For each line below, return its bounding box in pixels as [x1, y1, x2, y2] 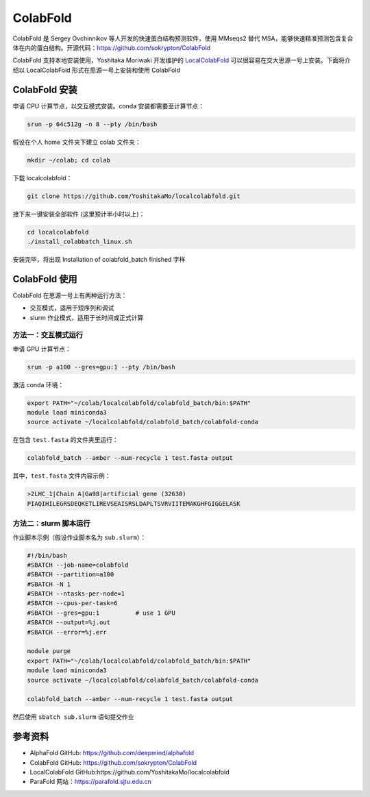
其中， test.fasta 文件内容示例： [12, 471, 111, 480]
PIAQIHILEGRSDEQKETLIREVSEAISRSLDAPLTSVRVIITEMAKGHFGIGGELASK [27, 500, 241, 507]
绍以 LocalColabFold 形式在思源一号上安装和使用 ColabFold [12, 66, 181, 74]
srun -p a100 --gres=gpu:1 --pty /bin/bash [27, 363, 176, 371]
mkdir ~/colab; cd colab [27, 156, 111, 164]
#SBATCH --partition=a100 [27, 571, 114, 578]
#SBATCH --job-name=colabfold [27, 561, 129, 569]
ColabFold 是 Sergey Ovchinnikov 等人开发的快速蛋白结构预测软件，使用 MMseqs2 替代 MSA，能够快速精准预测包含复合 [12, 34, 354, 42]
